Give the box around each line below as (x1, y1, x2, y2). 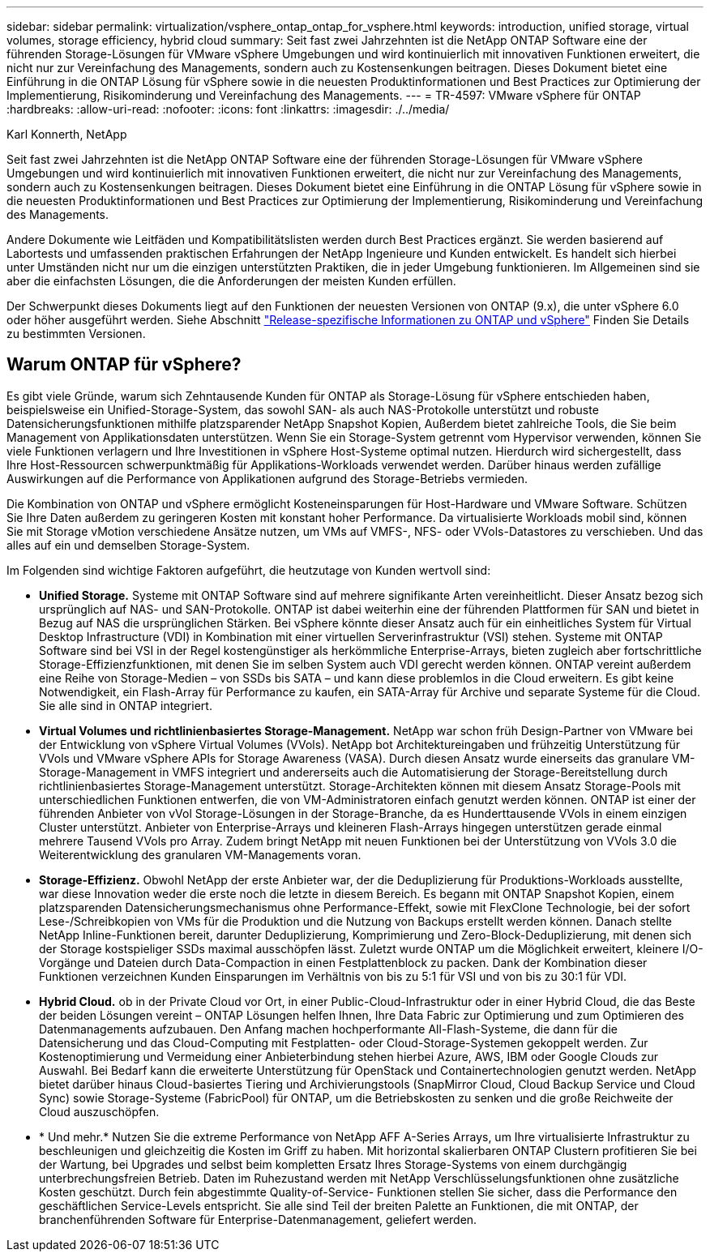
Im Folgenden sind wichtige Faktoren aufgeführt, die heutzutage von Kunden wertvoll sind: (6, 563, 491, 577)
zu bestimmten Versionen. (6, 327, 146, 340)
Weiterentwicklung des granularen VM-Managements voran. (39, 847, 361, 862)
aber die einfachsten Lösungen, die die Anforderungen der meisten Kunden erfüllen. (6, 274, 456, 288)
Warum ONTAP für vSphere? (6, 354, 242, 375)
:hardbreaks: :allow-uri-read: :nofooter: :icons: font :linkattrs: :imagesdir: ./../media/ (6, 102, 450, 116)
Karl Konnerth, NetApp (6, 127, 127, 141)
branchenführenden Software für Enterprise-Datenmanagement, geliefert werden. (39, 1212, 477, 1226)
